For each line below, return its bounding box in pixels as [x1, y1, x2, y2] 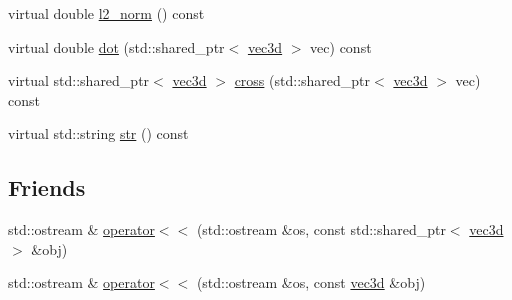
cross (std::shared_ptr [234, 70, 371, 91]
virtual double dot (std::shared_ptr [8, 36, 225, 57]
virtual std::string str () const [8, 123, 189, 144]
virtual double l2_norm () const [8, 3, 205, 23]
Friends [8, 172, 86, 203]
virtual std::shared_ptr [8, 70, 150, 91]
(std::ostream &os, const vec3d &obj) [196, 272, 426, 293]
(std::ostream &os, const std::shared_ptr [196, 219, 446, 240]
